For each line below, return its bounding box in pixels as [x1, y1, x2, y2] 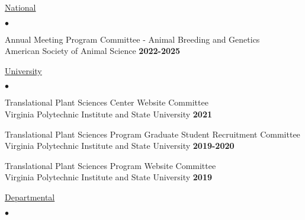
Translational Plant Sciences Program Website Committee [5, 159, 216, 171]
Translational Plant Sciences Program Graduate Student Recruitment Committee [5, 127, 300, 140]
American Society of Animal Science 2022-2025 [5, 44, 181, 57]
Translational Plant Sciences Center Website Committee [5, 96, 208, 109]
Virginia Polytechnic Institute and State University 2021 [5, 107, 212, 120]
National [5, 1, 36, 13]
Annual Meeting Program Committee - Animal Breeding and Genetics [5, 33, 260, 45]
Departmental [5, 190, 55, 203]
